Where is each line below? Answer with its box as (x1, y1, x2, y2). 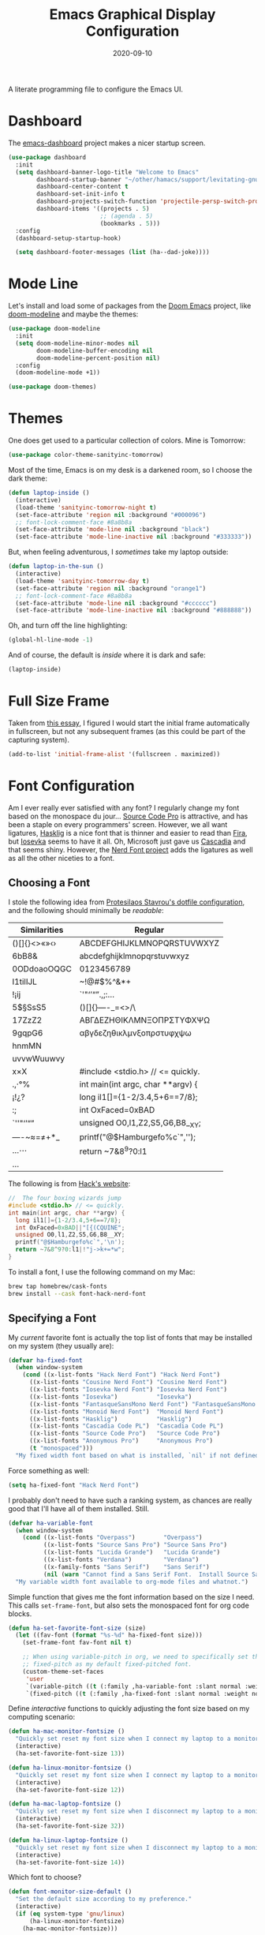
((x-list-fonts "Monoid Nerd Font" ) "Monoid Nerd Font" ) (28, 1407, 224, 1416)
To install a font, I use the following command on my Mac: (8, 1267, 196, 1276)
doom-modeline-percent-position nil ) (36, 354, 160, 362)
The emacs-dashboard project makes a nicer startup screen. (8, 138, 206, 148)
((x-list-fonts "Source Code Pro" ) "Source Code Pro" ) (28, 1430, 221, 1438)
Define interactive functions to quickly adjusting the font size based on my (8, 1704, 250, 1713)
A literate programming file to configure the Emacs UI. (8, 84, 184, 94)
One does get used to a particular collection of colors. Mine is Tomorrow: (8, 436, 246, 445)
